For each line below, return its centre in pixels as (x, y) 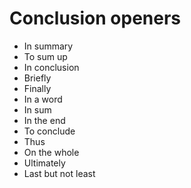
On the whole (51, 152)
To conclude (49, 131)
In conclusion (51, 67)
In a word (43, 99)
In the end (44, 120)
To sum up (45, 56)
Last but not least (59, 173)
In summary (48, 46)
